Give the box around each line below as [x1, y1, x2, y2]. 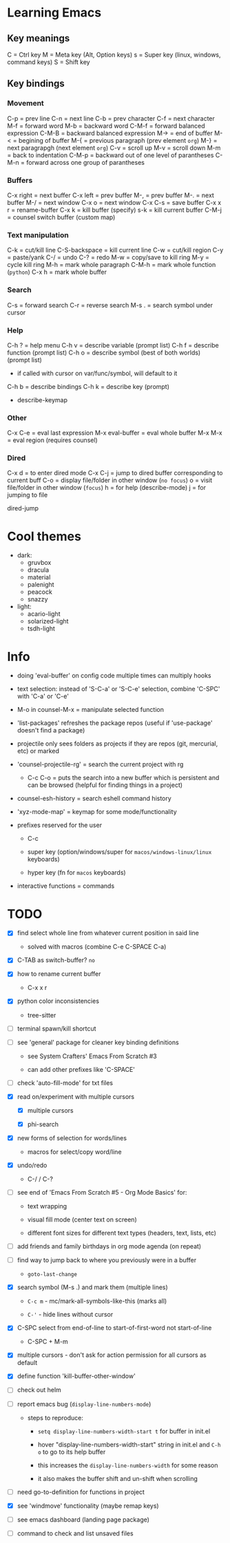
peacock [27, 588, 53, 596]
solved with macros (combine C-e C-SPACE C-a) [27, 943, 167, 951]
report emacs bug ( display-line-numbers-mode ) [17, 1400, 151, 1408]
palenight [27, 581, 54, 589]
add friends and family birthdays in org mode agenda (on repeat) [17, 1242, 202, 1251]
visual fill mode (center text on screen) [27, 1215, 137, 1224]
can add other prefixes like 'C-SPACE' [27, 1065, 136, 1073]
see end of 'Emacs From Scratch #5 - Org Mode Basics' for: [17, 1188, 187, 1197]
